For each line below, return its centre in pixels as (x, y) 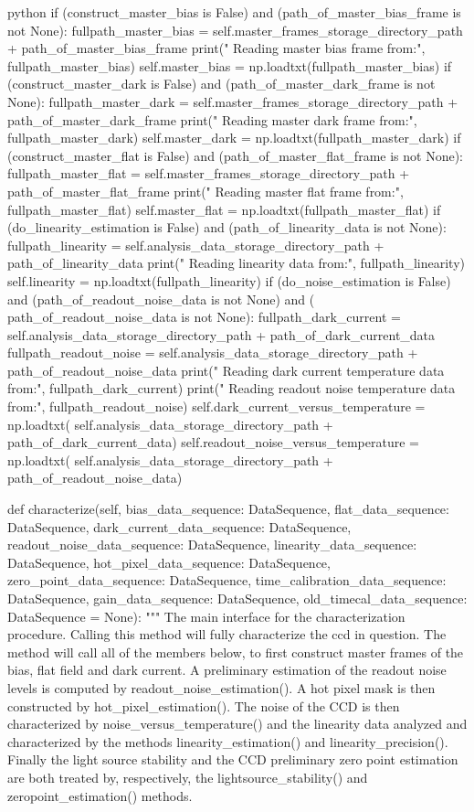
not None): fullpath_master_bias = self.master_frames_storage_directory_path (235, 30)
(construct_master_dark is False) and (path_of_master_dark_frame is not (221, 84)
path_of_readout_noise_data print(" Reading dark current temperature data (226, 370)
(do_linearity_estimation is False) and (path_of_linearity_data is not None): (227, 227)
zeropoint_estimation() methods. (100, 795)
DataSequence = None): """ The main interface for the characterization (206, 616)
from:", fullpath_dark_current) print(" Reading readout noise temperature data (232, 388)
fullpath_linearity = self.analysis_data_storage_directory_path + (196, 245)
